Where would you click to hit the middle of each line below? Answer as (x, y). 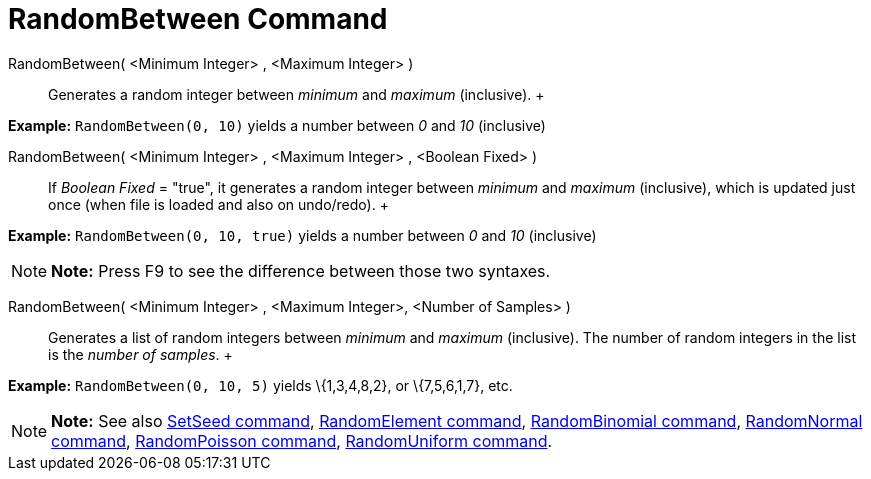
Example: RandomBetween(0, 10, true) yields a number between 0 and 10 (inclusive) (302, 235)
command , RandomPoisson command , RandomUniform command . (302, 440)
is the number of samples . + (140, 354)
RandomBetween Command (198, 19)
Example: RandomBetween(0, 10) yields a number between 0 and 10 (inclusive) (277, 125)
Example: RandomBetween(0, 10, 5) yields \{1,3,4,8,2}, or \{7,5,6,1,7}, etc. (260, 385)
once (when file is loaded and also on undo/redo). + (218, 204)
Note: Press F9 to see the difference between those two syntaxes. (301, 270)
